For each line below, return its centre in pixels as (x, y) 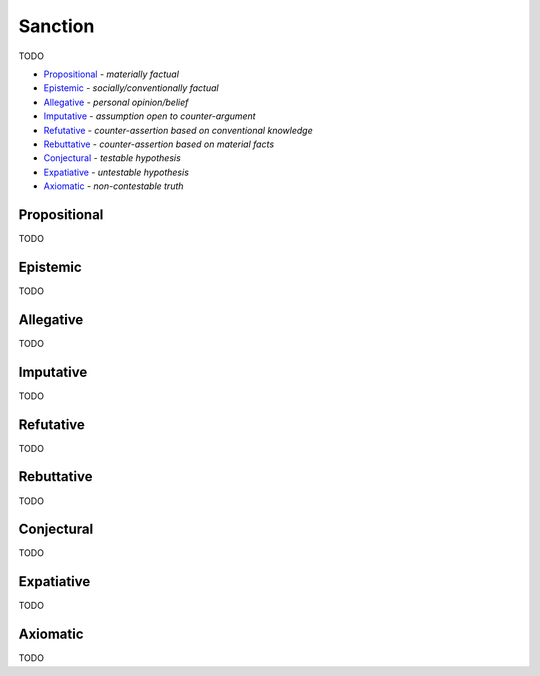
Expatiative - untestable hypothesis (116, 172)
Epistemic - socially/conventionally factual (131, 88)
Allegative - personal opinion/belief (116, 102)
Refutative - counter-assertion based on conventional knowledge (178, 130)
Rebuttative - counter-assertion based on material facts (159, 144)
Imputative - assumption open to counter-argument (149, 116)
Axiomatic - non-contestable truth (113, 186)
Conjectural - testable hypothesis (112, 158)
